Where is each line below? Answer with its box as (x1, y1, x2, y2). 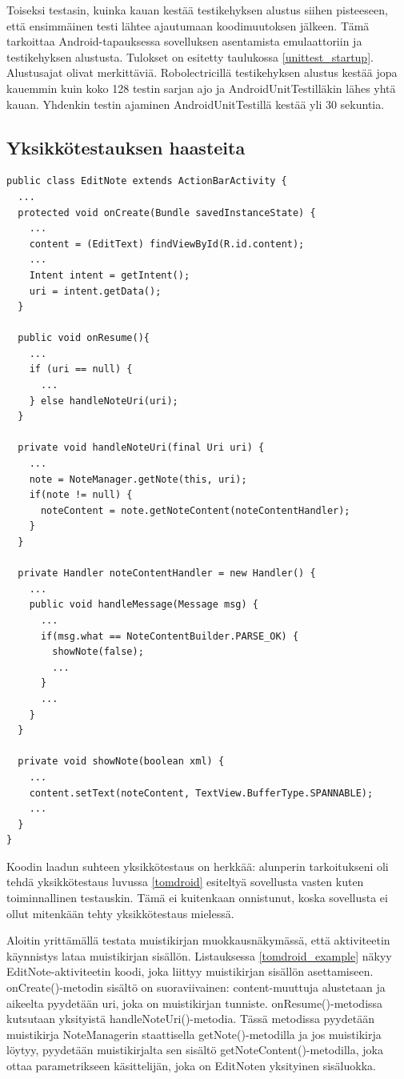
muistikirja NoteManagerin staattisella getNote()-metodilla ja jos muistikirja (6, 1025, 382, 1042)
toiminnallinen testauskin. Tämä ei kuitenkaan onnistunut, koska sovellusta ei (6, 889, 388, 906)
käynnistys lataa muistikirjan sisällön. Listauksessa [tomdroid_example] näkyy (6, 947, 392, 964)
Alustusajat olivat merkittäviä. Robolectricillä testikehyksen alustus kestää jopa (6, 64, 398, 81)
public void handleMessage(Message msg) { (29, 599, 258, 611)
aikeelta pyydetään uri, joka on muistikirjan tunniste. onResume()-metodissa (6, 994, 383, 1011)
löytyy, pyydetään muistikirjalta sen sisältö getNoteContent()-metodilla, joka (6, 1041, 383, 1058)
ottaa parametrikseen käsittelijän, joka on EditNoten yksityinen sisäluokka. (6, 1057, 376, 1074)
